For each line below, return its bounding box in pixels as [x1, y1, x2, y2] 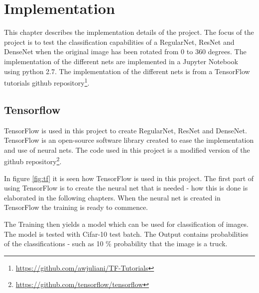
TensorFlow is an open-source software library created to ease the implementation [4, 135, 254, 145]
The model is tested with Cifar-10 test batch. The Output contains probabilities [4, 228, 249, 239]
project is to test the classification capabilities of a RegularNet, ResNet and [4, 36, 235, 47]
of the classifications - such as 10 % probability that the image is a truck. [4, 238, 228, 249]
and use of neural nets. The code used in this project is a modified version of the [4, 144, 250, 155]
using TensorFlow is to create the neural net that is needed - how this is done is [4, 183, 248, 193]
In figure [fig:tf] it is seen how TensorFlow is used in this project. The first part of [4, 173, 254, 183]
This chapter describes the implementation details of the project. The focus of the [4, 27, 254, 37]
